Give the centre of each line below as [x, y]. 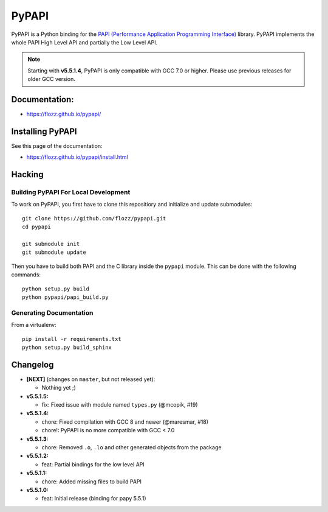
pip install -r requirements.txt [72, 339]
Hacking [27, 174]
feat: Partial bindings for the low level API [93, 464]
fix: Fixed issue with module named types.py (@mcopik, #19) [120, 404]
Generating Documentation [52, 312]
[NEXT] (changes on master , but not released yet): [91, 379]
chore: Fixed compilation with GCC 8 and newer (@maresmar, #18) [125, 422]
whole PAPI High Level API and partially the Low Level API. [84, 42]
